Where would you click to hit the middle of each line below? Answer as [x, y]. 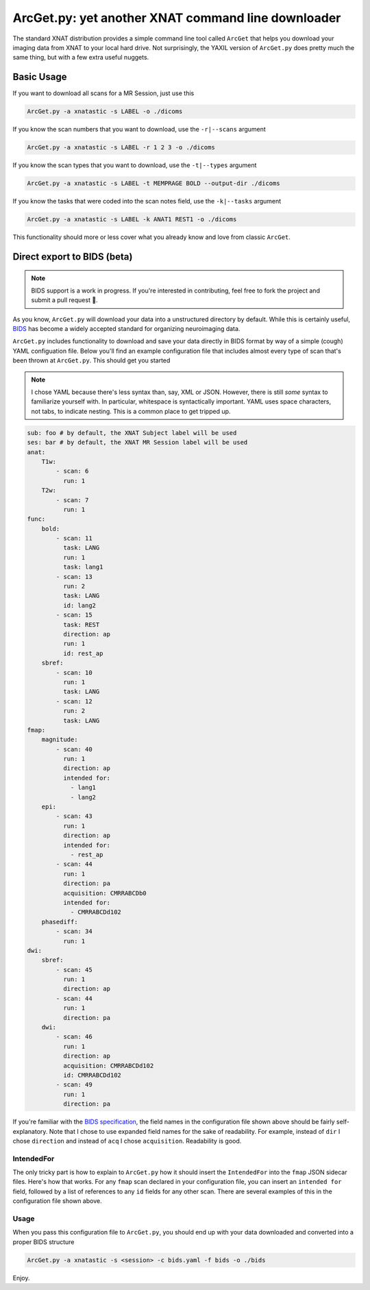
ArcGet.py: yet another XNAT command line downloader [177, 18]
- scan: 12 [74, 701]
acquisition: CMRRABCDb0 [104, 893]
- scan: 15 [74, 615]
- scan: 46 [74, 1037]
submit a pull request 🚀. [65, 300]
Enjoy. [21, 1278]
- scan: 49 [74, 1085]
